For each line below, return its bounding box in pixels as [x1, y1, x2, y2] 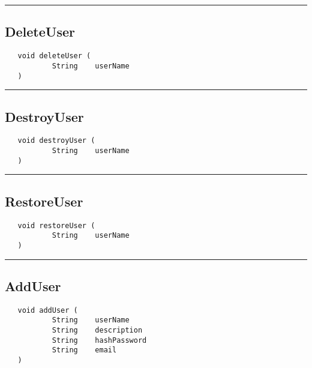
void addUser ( [17, 306, 78, 315]
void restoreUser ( [17, 221, 95, 230]
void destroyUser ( [17, 136, 95, 145]
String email [52, 346, 117, 355]
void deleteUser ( [17, 52, 91, 61]
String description [52, 326, 143, 335]
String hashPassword [52, 336, 147, 345]
